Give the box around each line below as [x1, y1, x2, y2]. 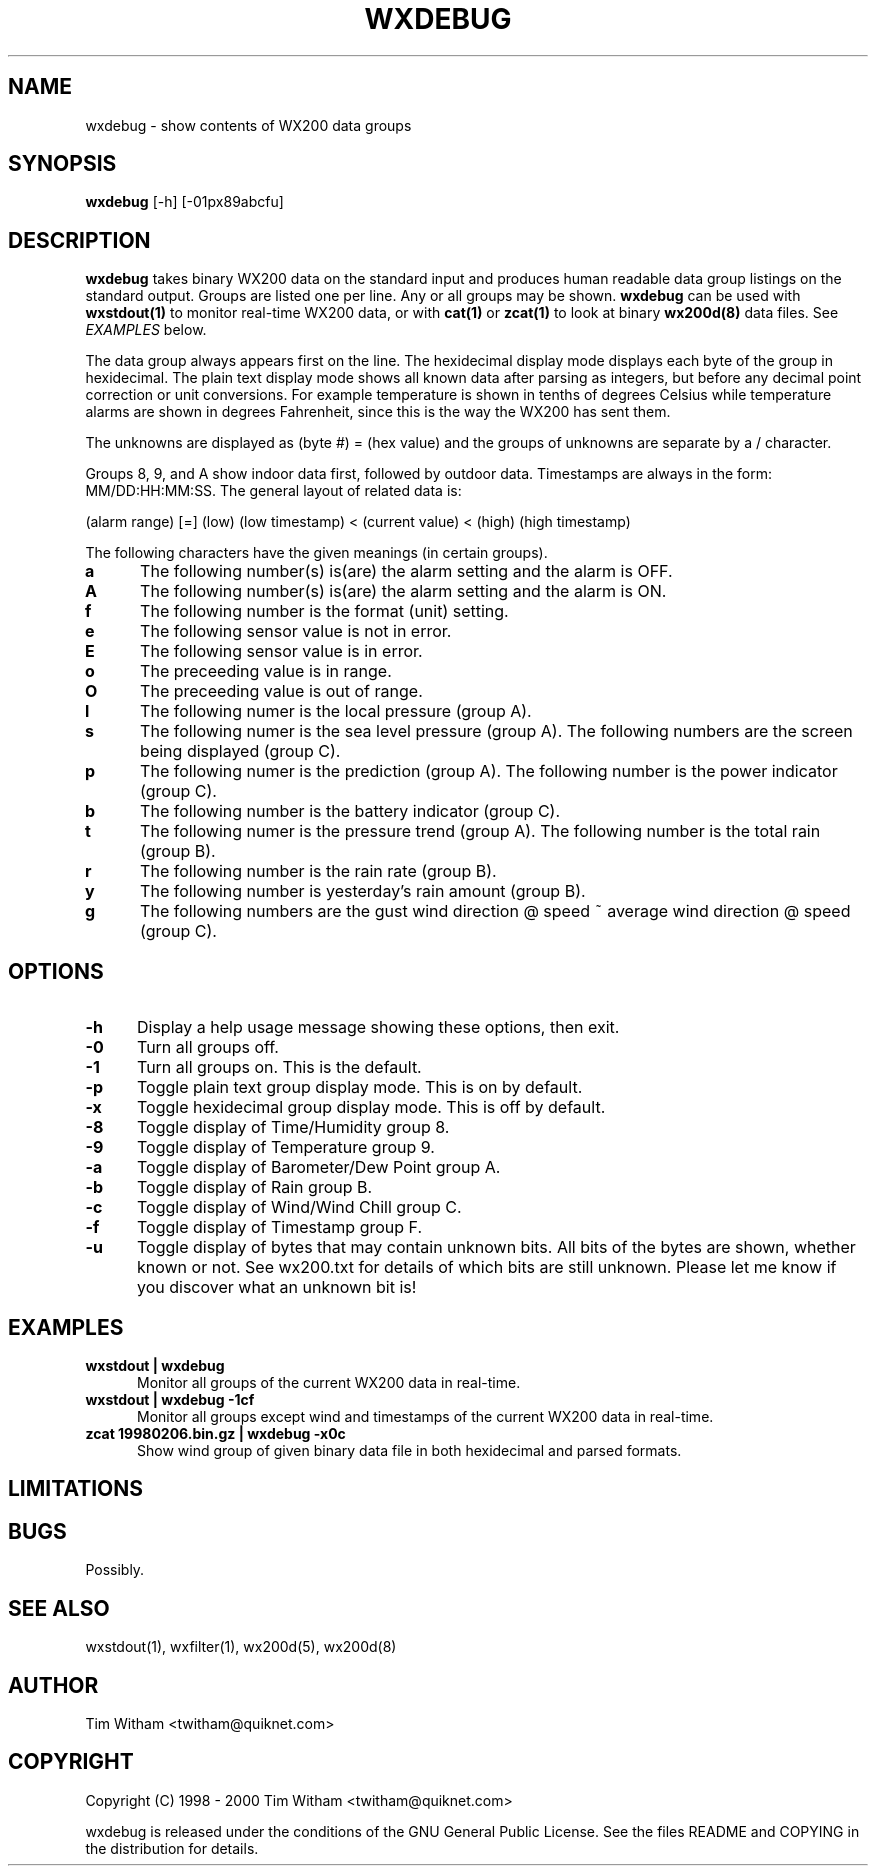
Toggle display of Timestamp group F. [136, 1217, 423, 1238]
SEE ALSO [8, 1595, 110, 1621]
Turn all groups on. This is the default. [136, 1057, 422, 1078]
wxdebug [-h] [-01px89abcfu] [85, 193, 284, 211]
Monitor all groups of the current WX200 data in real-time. [137, 1373, 521, 1391]
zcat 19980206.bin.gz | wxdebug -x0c [85, 1424, 346, 1442]
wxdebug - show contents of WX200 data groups [85, 116, 412, 134]
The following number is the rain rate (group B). [140, 861, 497, 882]
